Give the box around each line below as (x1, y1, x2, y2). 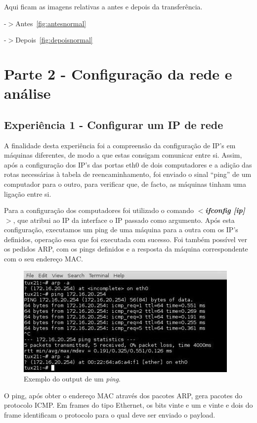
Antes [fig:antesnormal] (15, 18, 86, 28)
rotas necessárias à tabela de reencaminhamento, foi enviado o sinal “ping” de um (4, 169, 252, 179)
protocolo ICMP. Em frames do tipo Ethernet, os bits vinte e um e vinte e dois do (4, 400, 253, 410)
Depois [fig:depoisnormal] (15, 35, 93, 45)
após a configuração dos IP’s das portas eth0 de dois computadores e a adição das (4, 159, 252, 169)
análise (4, 83, 51, 103)
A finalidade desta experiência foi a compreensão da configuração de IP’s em (4, 140, 236, 150)
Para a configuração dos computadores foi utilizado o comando (4, 205, 194, 215)
